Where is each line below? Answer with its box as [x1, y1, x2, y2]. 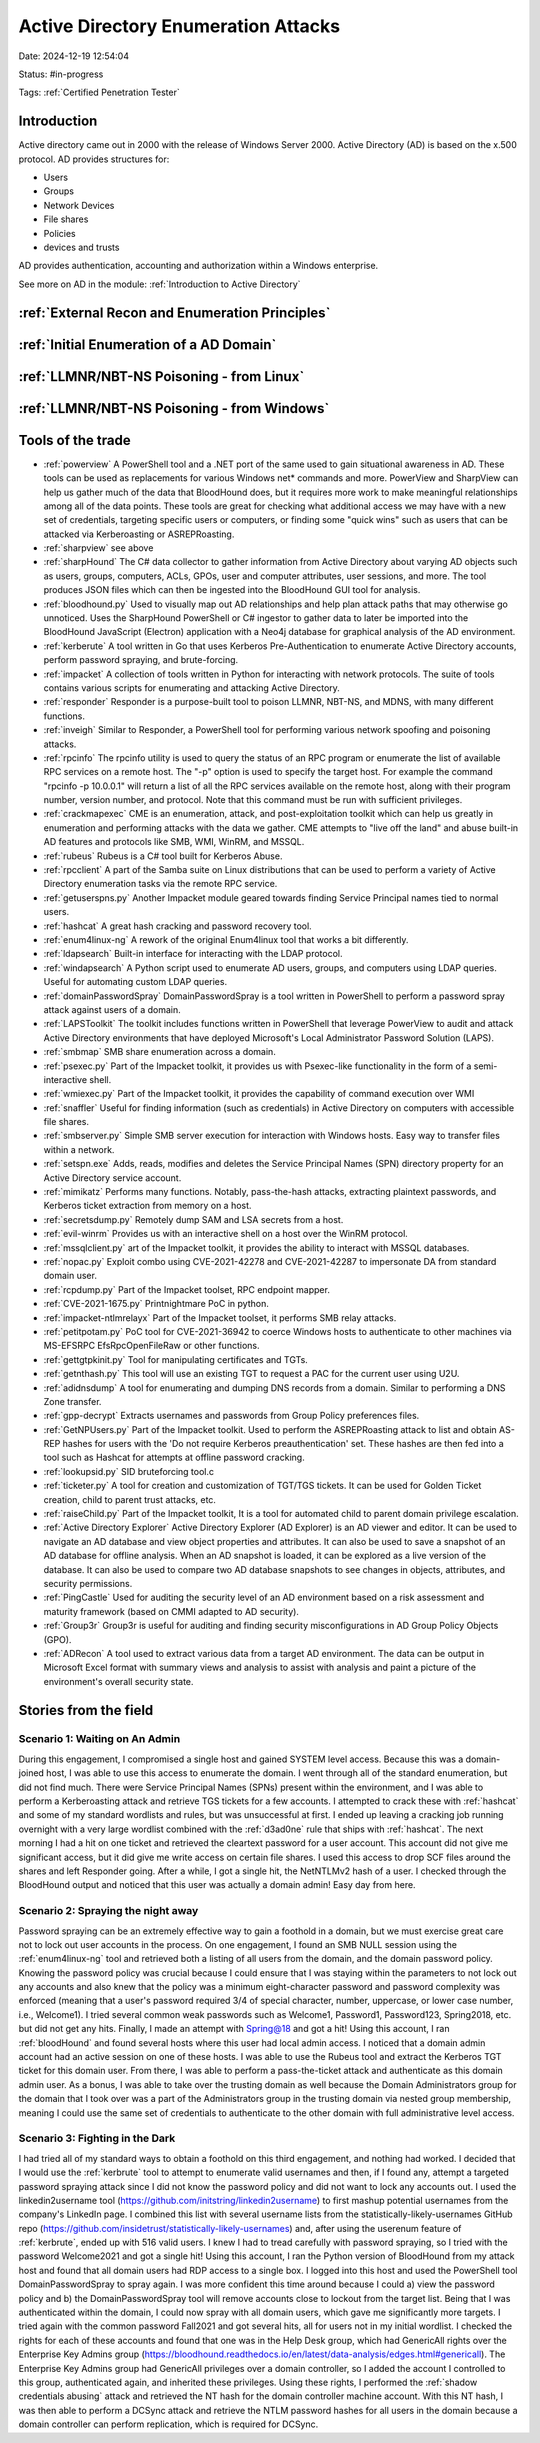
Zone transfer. [43, 1395, 102, 1407]
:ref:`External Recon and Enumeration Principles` [18, 304, 331, 321]
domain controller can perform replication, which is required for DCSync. [18, 2418, 319, 2430]
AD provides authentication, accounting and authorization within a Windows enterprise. [18, 260, 379, 272]
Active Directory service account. [43, 1171, 182, 1184]
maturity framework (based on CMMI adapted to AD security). [43, 1605, 300, 1617]
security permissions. [43, 1577, 133, 1589]
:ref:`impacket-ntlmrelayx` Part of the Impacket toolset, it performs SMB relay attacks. [43, 1311, 397, 1324]
